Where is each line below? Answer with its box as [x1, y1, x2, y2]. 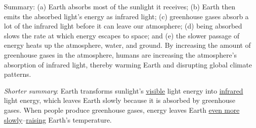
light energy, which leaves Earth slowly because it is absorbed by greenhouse [4, 95, 235, 105]
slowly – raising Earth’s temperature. [4, 114, 112, 125]
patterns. [4, 69, 31, 79]
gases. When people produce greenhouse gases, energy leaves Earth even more [4, 104, 240, 115]
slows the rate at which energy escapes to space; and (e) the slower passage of [4, 30, 240, 40]
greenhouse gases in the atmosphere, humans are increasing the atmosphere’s [4, 49, 237, 60]
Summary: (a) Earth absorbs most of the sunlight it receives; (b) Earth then [4, 1, 236, 11]
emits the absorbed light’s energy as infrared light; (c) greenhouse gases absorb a [4, 11, 249, 21]
